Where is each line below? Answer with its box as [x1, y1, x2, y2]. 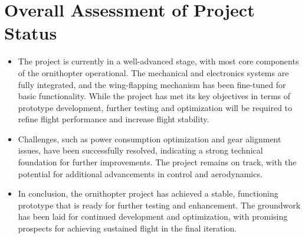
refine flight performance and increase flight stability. [18, 113, 209, 125]
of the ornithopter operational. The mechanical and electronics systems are [18, 66, 289, 79]
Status [4, 21, 57, 45]
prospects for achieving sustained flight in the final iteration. [18, 222, 237, 234]
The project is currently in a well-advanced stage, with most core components [18, 55, 299, 67]
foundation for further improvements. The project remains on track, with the [18, 156, 297, 168]
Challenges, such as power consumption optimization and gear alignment [18, 132, 281, 145]
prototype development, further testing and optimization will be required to [18, 101, 293, 113]
